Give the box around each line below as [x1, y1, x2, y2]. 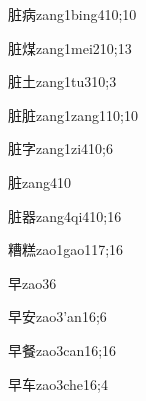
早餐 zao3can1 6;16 [8, 339, 117, 360]
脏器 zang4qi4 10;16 [8, 205, 122, 226]
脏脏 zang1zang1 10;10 [8, 104, 138, 125]
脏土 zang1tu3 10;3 [8, 71, 117, 92]
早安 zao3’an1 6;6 [8, 306, 107, 327]
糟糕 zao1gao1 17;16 [8, 239, 124, 260]
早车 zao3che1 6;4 [8, 373, 108, 394]
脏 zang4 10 [8, 171, 71, 192]
